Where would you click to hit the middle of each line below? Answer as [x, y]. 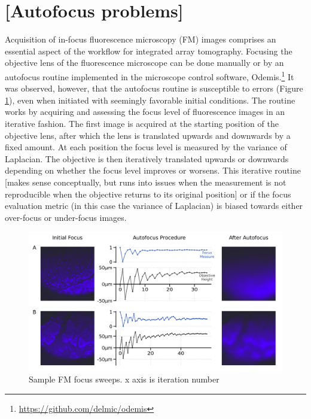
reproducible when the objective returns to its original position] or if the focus [148, 194]
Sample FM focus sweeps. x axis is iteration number [124, 379]
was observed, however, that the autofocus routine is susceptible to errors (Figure [154, 88]
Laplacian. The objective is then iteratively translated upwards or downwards [147, 158]
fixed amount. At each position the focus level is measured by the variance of [146, 147]
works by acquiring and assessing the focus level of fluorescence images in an [145, 112]
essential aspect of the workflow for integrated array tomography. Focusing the [149, 51]
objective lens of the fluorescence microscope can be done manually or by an [144, 63]
